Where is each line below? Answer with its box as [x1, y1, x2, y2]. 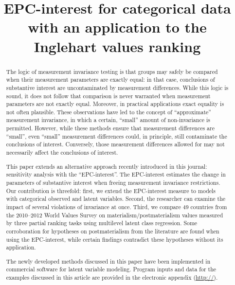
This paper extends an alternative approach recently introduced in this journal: [6, 162, 207, 170]
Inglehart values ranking [34, 36, 201, 56]
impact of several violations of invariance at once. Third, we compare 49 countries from [6, 202, 227, 211]
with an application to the [28, 17, 207, 37]
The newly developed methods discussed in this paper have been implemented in [6, 257, 211, 265]
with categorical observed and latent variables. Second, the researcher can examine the [6, 195, 226, 203]
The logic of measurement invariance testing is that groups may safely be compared [6, 67, 218, 75]
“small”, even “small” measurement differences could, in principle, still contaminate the [6, 132, 227, 140]
